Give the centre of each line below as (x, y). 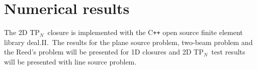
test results (228, 52)
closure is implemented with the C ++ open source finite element (145, 32)
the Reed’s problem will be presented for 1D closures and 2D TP (104, 52)
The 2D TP (22, 32)
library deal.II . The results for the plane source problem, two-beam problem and (128, 42)
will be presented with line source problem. (70, 61)
